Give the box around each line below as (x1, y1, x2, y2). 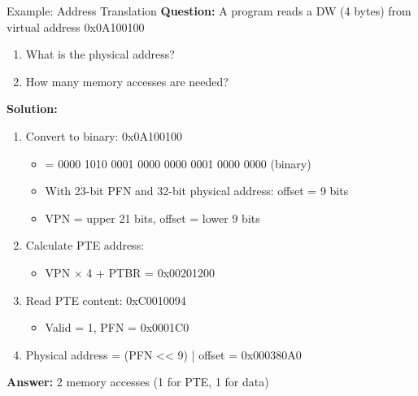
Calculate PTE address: (25, 237, 145, 254)
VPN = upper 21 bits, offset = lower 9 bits (45, 209, 260, 226)
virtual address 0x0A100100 (7, 18, 145, 35)
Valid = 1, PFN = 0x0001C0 (45, 319, 189, 336)
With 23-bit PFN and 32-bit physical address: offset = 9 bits (45, 182, 349, 199)
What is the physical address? (25, 46, 175, 63)
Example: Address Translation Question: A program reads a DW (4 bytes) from (7, 2, 411, 19)
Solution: (7, 100, 58, 117)
